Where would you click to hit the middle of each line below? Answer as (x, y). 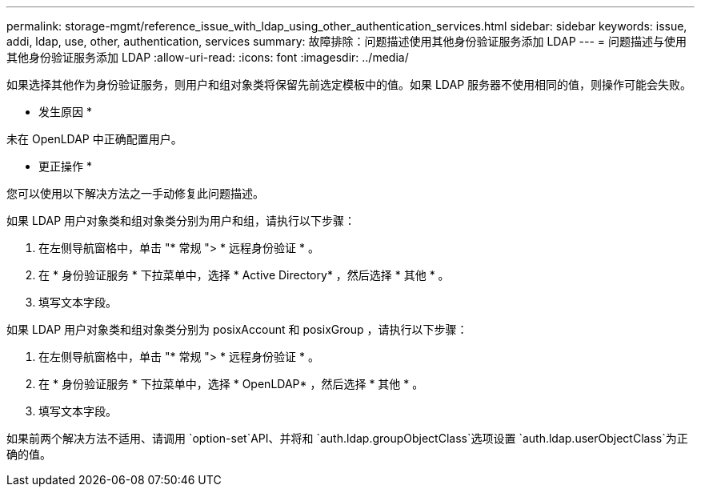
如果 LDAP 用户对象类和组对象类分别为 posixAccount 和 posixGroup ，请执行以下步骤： (237, 329)
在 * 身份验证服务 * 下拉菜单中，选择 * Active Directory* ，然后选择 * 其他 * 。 (244, 275)
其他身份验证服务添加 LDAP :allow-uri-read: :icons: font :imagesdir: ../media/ (208, 57)
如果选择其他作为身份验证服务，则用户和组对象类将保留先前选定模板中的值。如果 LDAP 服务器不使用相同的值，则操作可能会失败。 (349, 84)
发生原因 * (65, 112)
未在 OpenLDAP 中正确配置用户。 (94, 139)
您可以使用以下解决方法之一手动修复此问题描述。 (135, 193)
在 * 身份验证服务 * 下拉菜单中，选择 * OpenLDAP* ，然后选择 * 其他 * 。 (231, 384)
